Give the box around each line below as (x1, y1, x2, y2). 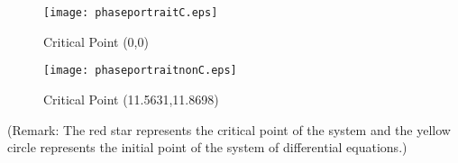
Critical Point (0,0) (43, 32, 149, 50)
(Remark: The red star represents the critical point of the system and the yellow (7, 120, 451, 139)
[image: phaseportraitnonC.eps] (43, 64, 237, 77)
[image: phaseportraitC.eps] (43, 6, 218, 19)
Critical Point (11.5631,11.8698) (43, 89, 219, 108)
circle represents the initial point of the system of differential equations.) (7, 138, 408, 157)
